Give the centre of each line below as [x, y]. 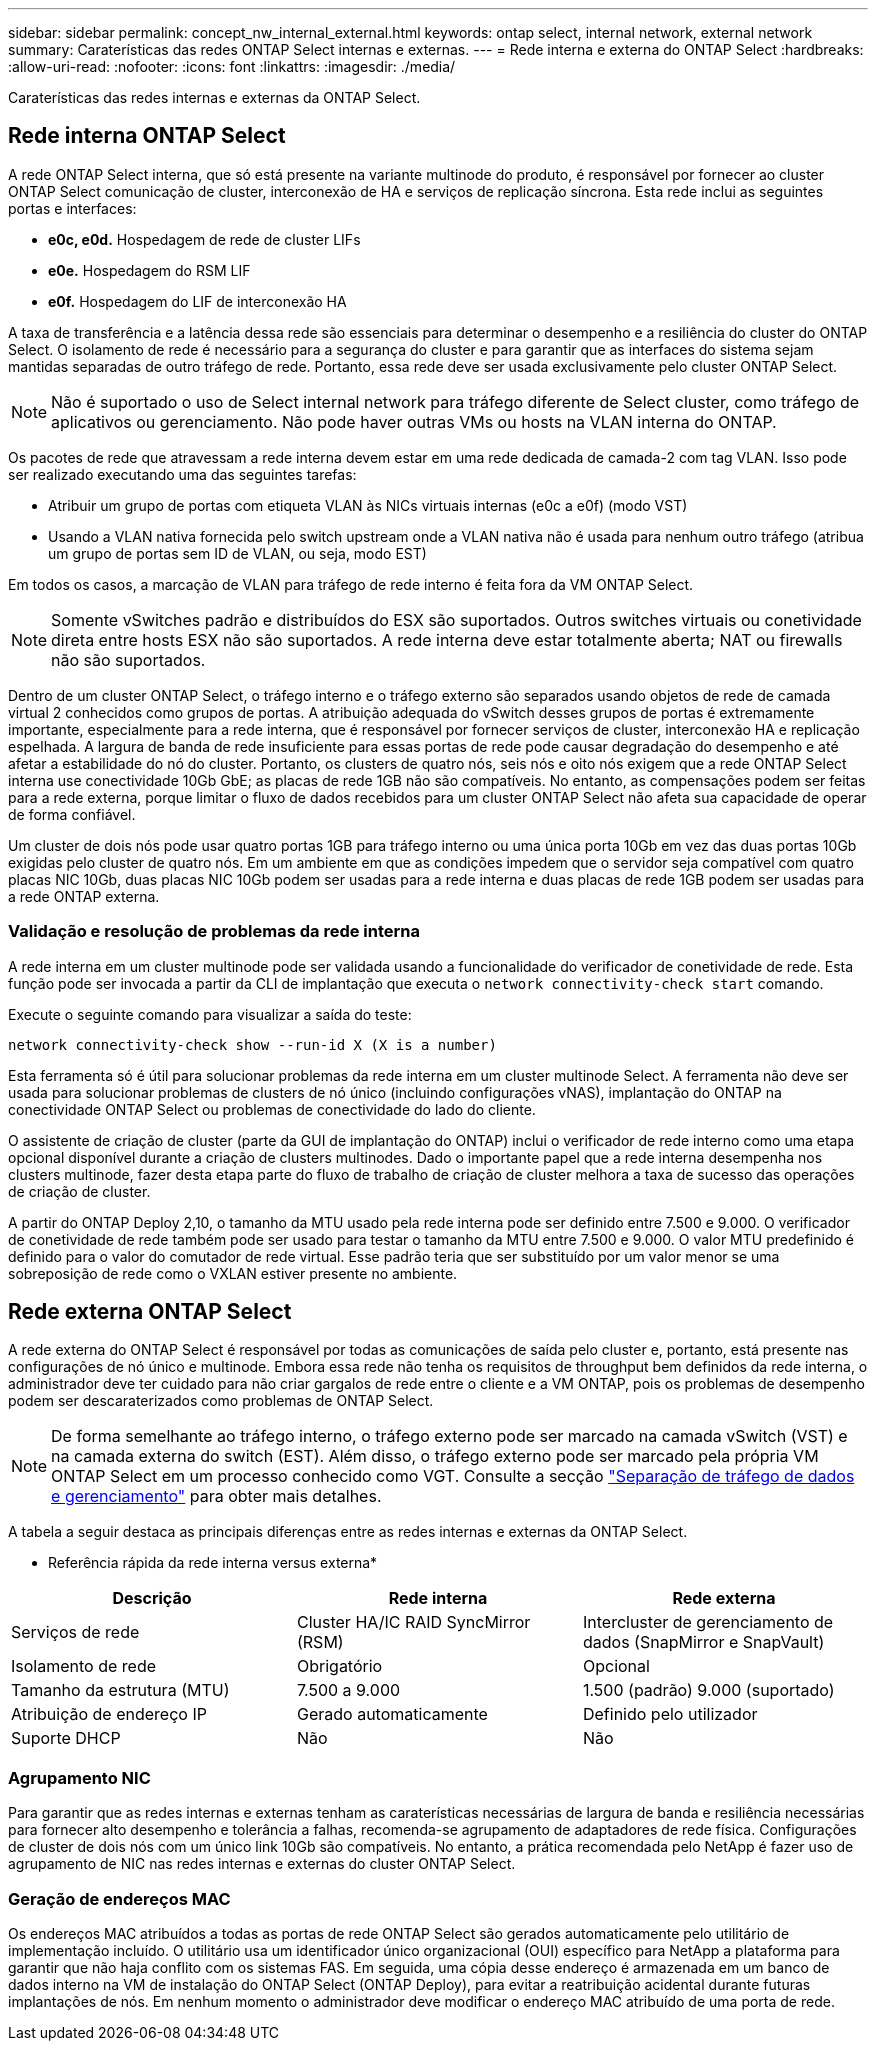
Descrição [152, 1598]
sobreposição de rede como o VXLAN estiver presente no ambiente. [233, 1273]
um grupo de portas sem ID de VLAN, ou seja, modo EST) [237, 553]
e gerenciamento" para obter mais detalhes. [216, 1496]
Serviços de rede [75, 1632]
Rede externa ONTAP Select [150, 1312]
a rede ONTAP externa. [84, 896]
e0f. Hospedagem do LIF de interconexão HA [197, 301]
